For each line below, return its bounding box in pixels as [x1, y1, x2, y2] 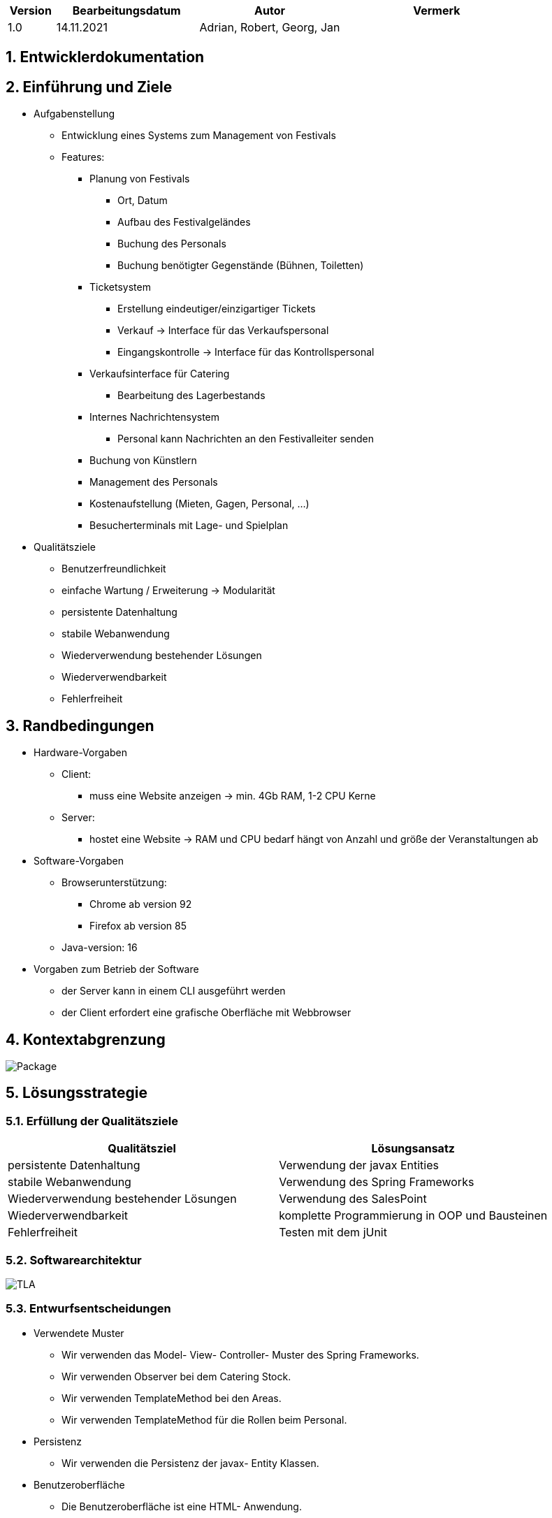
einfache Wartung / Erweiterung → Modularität [61, 584, 275, 597]
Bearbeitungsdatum [72, 3, 181, 17]
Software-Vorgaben [34, 855, 124, 867]
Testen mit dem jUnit [279, 1225, 387, 1240]
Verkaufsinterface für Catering [89, 368, 230, 380]
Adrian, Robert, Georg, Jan [199, 20, 340, 34]
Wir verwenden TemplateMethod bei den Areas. [61, 1391, 282, 1404]
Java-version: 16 [61, 941, 138, 954]
